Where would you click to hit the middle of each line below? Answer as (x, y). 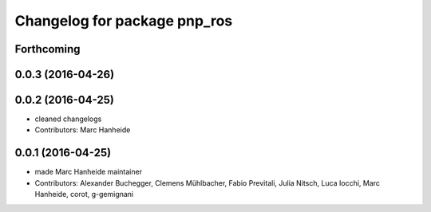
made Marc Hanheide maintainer (89, 172)
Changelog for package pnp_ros (124, 21)
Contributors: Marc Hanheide (83, 130)
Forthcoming (47, 49)
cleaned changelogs (68, 119)
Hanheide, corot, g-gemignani (84, 194)
